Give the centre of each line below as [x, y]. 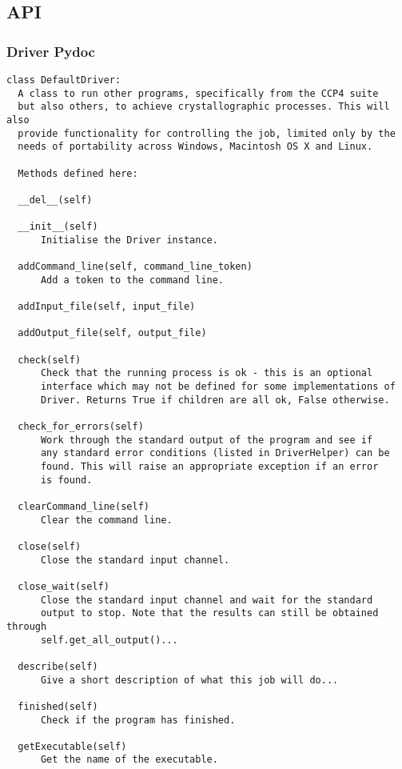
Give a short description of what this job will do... [189, 680]
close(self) [50, 546]
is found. [66, 480]
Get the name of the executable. [129, 760]
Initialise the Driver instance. [129, 240]
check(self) [50, 360]
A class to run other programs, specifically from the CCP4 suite [198, 93]
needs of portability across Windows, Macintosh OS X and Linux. [195, 147]
